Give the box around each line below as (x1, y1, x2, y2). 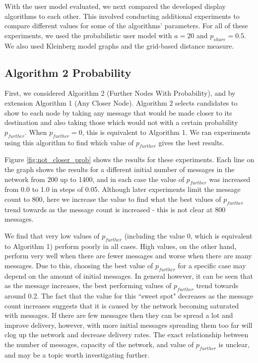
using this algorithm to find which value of (4, 137, 134, 147)
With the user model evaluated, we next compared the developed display (4, 1, 226, 11)
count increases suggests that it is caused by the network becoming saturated (4, 300, 239, 310)
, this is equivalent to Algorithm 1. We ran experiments (82, 126, 251, 137)
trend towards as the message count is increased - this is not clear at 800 (4, 204, 226, 214)
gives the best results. (158, 137, 224, 147)
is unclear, (218, 339, 250, 350)
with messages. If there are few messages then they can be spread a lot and (4, 310, 233, 320)
